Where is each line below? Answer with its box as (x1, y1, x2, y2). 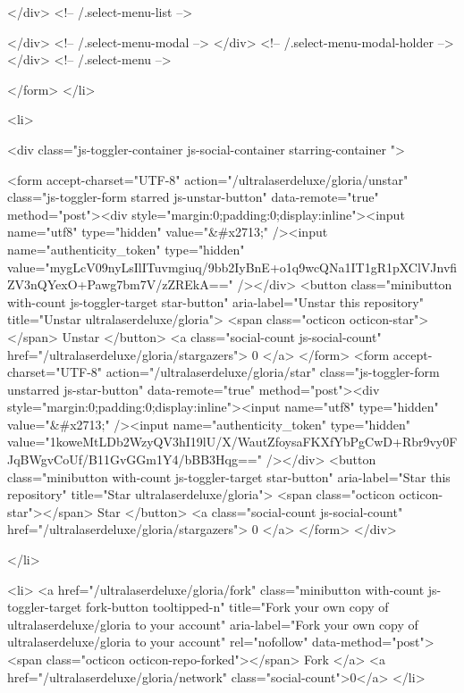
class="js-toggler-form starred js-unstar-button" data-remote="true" (7, 188, 379, 206)
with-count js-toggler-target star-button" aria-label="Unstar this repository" (7, 292, 424, 311)
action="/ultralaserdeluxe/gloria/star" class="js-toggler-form (105, 363, 440, 381)
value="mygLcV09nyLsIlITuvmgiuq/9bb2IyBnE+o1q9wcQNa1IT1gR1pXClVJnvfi (7, 257, 458, 276)
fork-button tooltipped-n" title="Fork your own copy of (85, 597, 389, 616)
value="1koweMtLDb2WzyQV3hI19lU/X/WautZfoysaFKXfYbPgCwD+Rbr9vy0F (7, 432, 458, 451)
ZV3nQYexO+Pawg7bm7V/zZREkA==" (7, 275, 233, 294)
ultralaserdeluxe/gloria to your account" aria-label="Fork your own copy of (7, 614, 418, 633)
